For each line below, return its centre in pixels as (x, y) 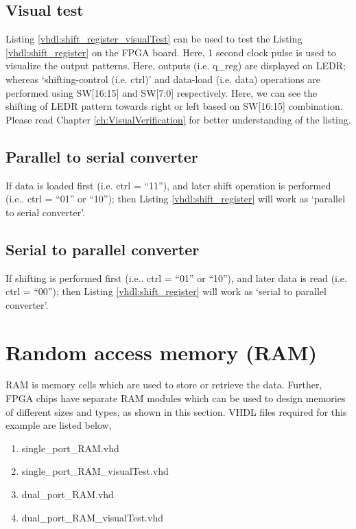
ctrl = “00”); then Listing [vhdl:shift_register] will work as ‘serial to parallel (166, 291)
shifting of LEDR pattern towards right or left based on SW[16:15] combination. (174, 106)
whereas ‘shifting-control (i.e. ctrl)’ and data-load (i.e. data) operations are (163, 79)
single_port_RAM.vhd (70, 448)
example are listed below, (59, 425)
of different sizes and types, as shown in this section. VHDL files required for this (176, 411)
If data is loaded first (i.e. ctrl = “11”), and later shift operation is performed (168, 185)
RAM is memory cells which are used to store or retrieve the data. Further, (164, 385)
